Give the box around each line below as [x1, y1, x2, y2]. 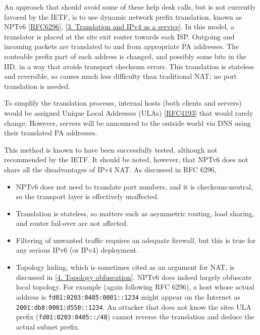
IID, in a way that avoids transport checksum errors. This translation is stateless [4, 61, 254, 71]
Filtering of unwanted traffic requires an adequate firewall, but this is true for [16, 234, 256, 245]
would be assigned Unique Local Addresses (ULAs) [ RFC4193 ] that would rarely [4, 107, 253, 118]
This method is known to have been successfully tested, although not [4, 144, 218, 155]
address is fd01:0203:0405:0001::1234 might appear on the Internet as [16, 291, 240, 302]
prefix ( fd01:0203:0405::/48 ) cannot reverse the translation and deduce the [16, 311, 254, 322]
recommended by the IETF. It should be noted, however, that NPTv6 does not [4, 154, 248, 165]
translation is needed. [4, 80, 70, 91]
